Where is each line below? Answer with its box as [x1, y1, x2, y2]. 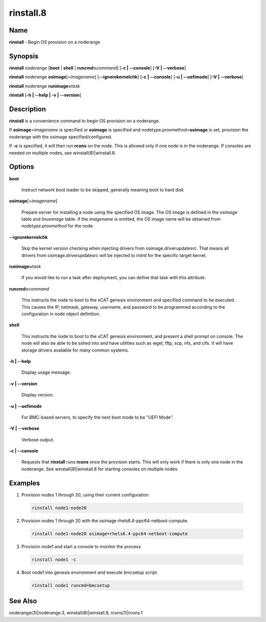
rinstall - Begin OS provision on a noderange [9, 39, 100, 45]
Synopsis [9, 52, 39, 60]
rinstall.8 [9, 7, 47, 18]
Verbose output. [21, 436, 54, 443]
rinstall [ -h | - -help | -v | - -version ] [9, 92, 81, 98]
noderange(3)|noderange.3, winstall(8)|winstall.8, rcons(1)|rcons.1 [9, 610, 143, 616]
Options [9, 163, 34, 171]
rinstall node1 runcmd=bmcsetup [32, 583, 110, 588]
